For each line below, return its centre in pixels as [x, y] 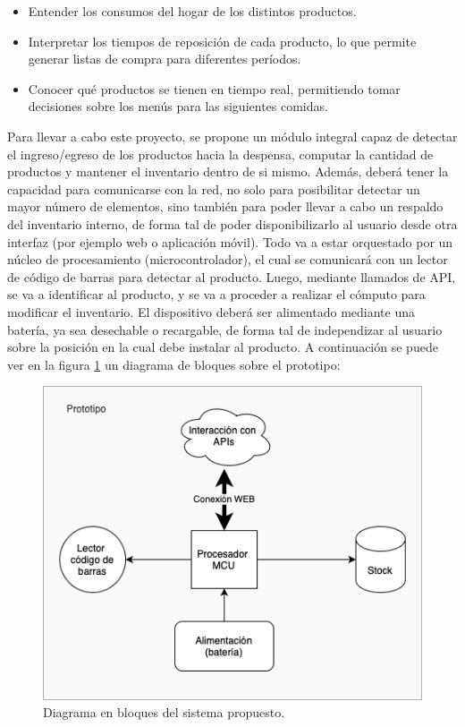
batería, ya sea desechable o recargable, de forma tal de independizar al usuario [225, 329]
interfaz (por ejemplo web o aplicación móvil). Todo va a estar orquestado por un [230, 241]
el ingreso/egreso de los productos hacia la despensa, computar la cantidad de [220, 154]
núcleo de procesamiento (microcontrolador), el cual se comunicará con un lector [228, 259]
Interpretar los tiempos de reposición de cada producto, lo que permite [222, 41]
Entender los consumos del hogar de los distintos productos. [192, 11]
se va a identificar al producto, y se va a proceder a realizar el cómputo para [216, 294]
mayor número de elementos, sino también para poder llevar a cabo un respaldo [225, 206]
